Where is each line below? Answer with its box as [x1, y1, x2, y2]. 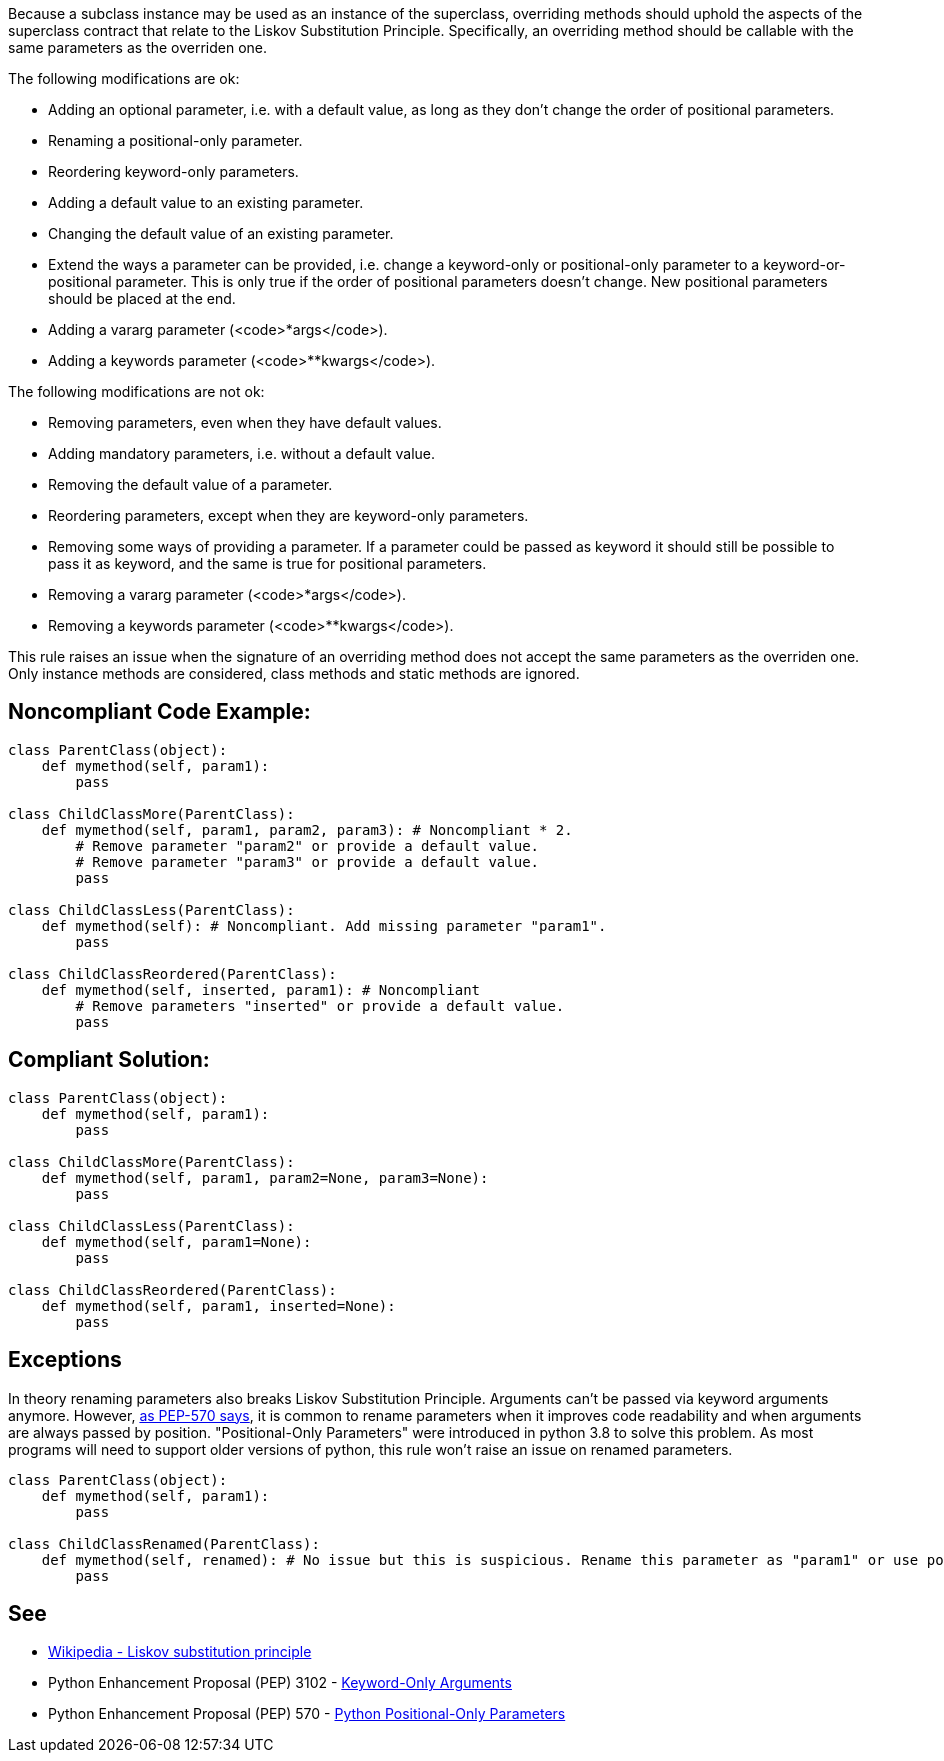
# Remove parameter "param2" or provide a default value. [75, 837, 540, 854]
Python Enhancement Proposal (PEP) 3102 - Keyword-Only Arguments [48, 1674, 512, 1692]
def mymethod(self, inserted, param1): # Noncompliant [41, 981, 481, 998]
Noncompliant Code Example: [8, 699, 311, 725]
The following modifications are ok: [8, 70, 240, 87]
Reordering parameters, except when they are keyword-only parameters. [48, 507, 529, 524]
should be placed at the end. [48, 290, 236, 307]
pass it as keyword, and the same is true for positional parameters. [48, 555, 487, 572]
